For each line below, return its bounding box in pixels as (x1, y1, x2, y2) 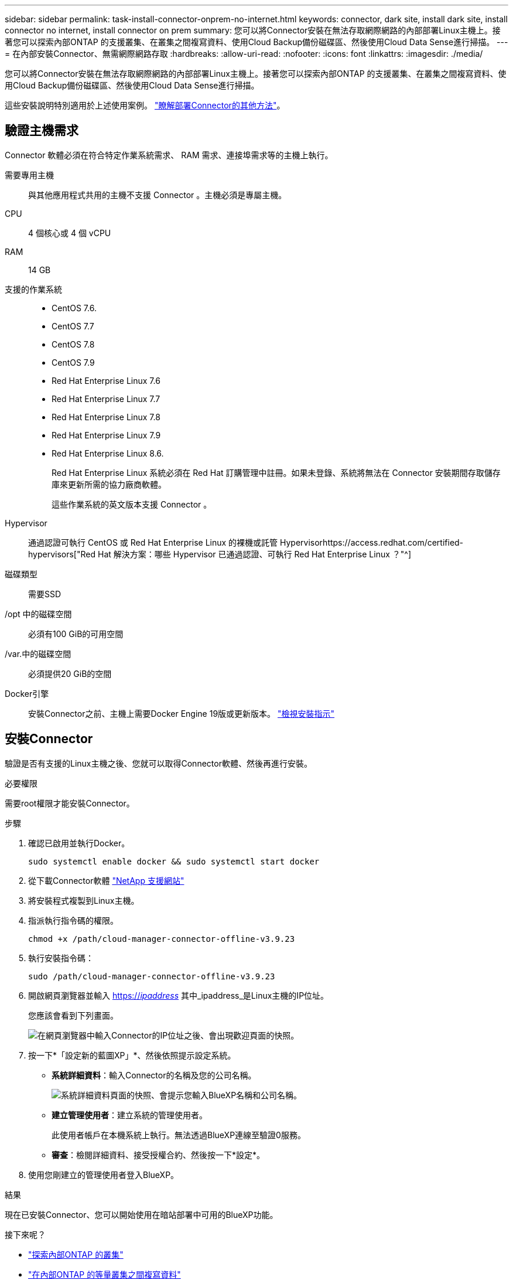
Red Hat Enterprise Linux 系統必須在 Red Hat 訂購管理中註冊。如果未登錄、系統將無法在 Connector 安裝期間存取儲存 (52, 467, 501, 478)
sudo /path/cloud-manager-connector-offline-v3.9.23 (28, 971, 275, 981)
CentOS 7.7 (52, 321, 94, 331)
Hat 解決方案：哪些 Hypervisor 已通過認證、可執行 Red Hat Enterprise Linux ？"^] (97, 549, 412, 559)
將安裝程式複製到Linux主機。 (28, 895, 139, 905)
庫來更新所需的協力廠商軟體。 (52, 479, 166, 489)
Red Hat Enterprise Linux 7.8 (52, 411, 160, 422)
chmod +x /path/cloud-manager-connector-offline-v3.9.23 (28, 934, 295, 944)
